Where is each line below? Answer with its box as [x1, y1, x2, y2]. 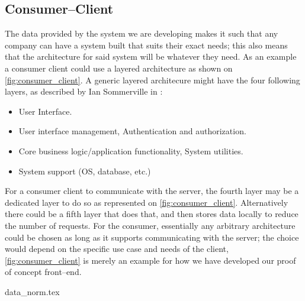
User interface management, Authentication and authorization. [18, 125, 246, 137]
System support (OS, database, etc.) [18, 164, 151, 177]
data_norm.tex [5, 285, 60, 297]
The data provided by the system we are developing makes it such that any [5, 27, 278, 40]
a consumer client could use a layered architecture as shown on [5, 62, 233, 74]
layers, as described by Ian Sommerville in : [5, 85, 163, 98]
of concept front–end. [5, 266, 82, 278]
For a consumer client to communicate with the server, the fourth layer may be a [5, 185, 299, 197]
